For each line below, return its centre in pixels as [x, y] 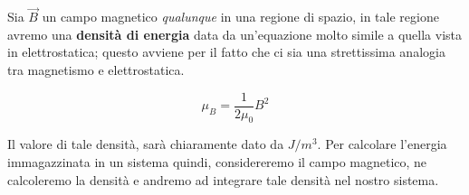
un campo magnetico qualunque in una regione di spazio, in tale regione [240, 17]
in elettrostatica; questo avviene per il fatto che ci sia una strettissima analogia [226, 52]
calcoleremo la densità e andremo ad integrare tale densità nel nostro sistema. [223, 179]
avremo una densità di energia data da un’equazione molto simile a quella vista [235, 34]
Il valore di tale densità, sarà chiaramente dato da [146, 144]
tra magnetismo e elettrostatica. [96, 70]
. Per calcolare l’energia [382, 144]
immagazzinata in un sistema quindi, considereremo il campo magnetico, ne [217, 162]
